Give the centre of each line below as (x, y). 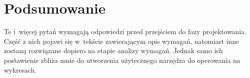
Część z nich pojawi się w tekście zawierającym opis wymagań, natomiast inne (122, 41)
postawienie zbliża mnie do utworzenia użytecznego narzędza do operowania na (122, 60)
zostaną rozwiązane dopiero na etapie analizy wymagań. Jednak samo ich (114, 50)
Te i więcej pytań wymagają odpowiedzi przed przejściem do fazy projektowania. (125, 31)
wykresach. (20, 69)
